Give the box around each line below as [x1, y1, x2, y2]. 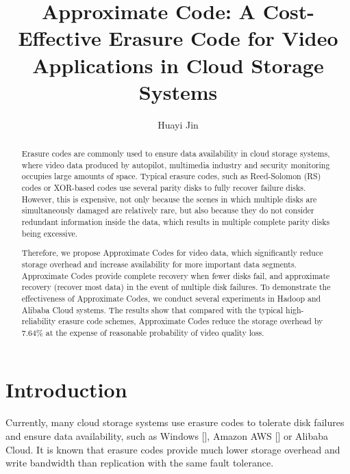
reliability [21, 315, 56, 327]
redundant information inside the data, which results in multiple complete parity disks [21, 216, 330, 228]
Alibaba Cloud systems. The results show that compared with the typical [21, 304, 284, 315]
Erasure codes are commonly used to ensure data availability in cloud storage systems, [21, 148, 330, 159]
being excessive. [21, 227, 78, 239]
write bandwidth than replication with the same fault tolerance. [5, 456, 274, 470]
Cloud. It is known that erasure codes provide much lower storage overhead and [5, 442, 340, 456]
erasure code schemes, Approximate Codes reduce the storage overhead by [58, 315, 323, 327]
